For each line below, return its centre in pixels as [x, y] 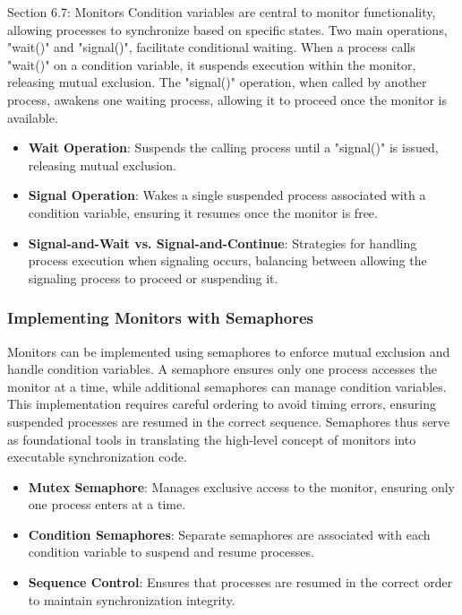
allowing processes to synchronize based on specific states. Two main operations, [227, 29]
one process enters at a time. [107, 504]
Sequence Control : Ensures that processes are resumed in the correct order [240, 582]
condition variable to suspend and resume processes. [171, 552]
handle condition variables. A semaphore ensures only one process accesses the [222, 369]
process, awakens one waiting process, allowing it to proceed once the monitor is [227, 99]
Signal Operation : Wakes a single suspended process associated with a [227, 195]
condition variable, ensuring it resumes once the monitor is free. [203, 212]
